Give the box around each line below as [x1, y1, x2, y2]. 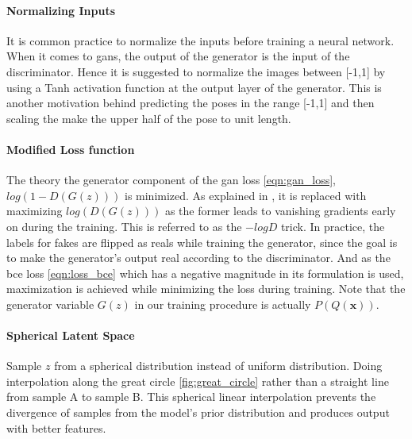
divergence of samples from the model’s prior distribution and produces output [6, 404, 390, 421]
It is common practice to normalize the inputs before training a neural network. [6, 32, 395, 48]
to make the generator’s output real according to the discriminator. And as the [6, 249, 391, 266]
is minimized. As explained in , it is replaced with [124, 187, 367, 203]
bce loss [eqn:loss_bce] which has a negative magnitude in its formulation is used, [6, 264, 404, 281]
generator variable [6, 295, 94, 312]
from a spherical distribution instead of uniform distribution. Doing [54, 357, 383, 374]
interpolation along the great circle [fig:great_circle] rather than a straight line [6, 372, 389, 389]
